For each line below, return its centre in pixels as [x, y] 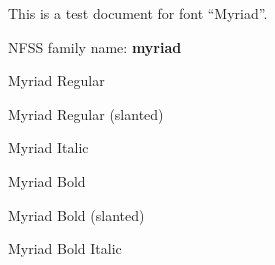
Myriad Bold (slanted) [76, 214]
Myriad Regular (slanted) [86, 113]
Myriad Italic [48, 147]
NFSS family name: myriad [95, 46]
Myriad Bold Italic [65, 248]
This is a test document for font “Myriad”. [138, 13]
